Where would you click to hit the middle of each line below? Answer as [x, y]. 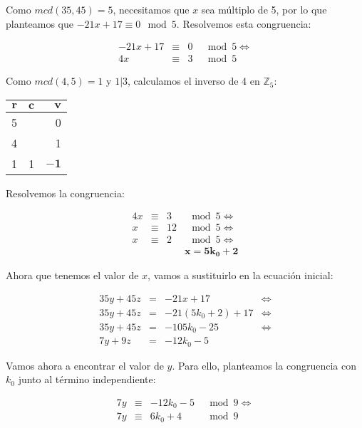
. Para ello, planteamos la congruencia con [264, 365]
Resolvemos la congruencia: [65, 193]
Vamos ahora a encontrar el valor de [85, 365]
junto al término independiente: [87, 379]
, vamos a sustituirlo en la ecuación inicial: [241, 275]
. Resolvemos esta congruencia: [244, 23]
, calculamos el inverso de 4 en [194, 81]
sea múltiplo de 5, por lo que [264, 9]
